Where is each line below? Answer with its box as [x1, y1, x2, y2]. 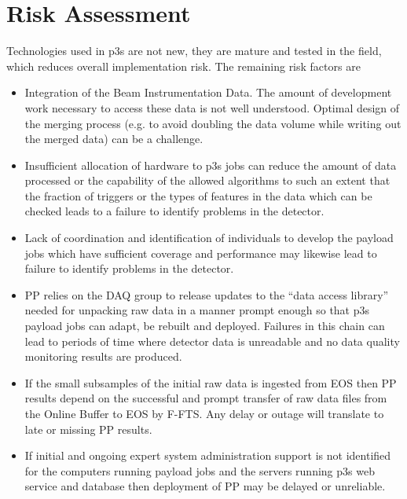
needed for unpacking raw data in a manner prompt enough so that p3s [24, 302, 370, 318]
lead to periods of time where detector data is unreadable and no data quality [24, 332, 400, 349]
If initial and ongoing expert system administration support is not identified [24, 447, 391, 464]
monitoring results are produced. [24, 348, 182, 365]
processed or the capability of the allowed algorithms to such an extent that [24, 172, 390, 189]
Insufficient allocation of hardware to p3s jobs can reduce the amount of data [24, 156, 397, 173]
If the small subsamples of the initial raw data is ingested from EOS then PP [24, 374, 397, 391]
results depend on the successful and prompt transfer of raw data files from [24, 390, 387, 406]
